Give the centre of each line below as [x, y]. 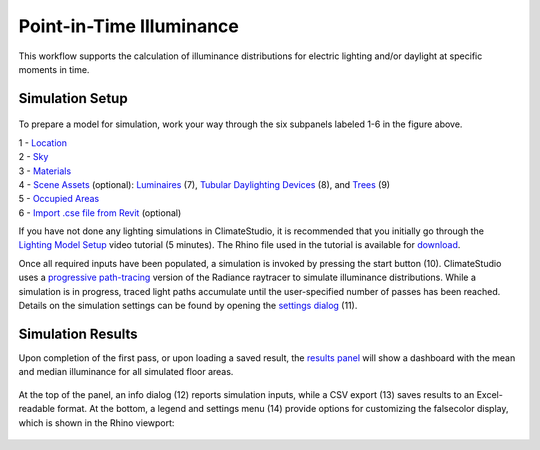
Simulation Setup [73, 98]
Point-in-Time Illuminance [128, 26]
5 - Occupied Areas [59, 199]
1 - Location [42, 142]
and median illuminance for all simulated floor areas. [126, 372]
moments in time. [54, 69]
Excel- [490, 394]
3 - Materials [45, 171]
